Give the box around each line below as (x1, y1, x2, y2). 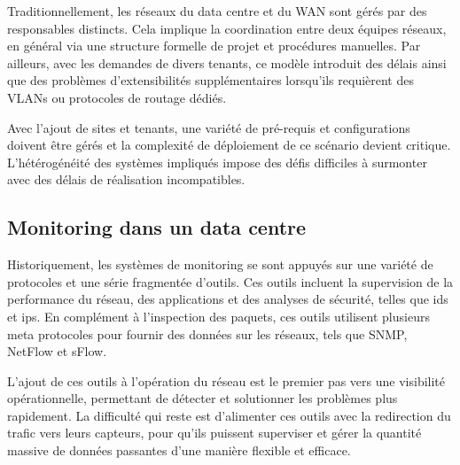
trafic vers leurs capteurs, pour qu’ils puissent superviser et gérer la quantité (7, 423, 422, 442)
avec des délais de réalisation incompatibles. (7, 170, 246, 189)
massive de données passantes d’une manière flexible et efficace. (7, 441, 351, 460)
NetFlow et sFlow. (7, 342, 107, 360)
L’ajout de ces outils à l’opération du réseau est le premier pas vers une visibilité (7, 371, 446, 390)
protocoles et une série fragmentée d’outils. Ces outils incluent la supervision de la (7, 272, 454, 291)
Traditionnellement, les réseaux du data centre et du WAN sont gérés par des (7, 2, 427, 19)
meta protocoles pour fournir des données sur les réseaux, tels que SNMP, (7, 324, 408, 343)
